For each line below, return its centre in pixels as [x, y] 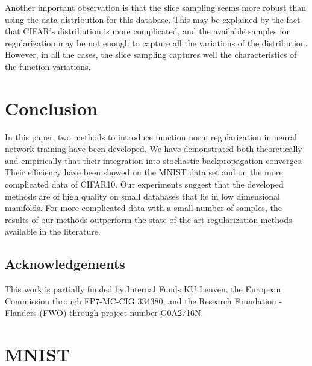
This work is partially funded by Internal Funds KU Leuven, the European [143, 289]
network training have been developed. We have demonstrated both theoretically [154, 149]
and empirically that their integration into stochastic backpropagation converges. [154, 160]
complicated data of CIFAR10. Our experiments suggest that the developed [144, 184]
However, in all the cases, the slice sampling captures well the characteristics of [151, 55]
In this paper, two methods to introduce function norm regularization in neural [151, 137]
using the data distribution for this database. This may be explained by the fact [153, 19]
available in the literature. [53, 231]
